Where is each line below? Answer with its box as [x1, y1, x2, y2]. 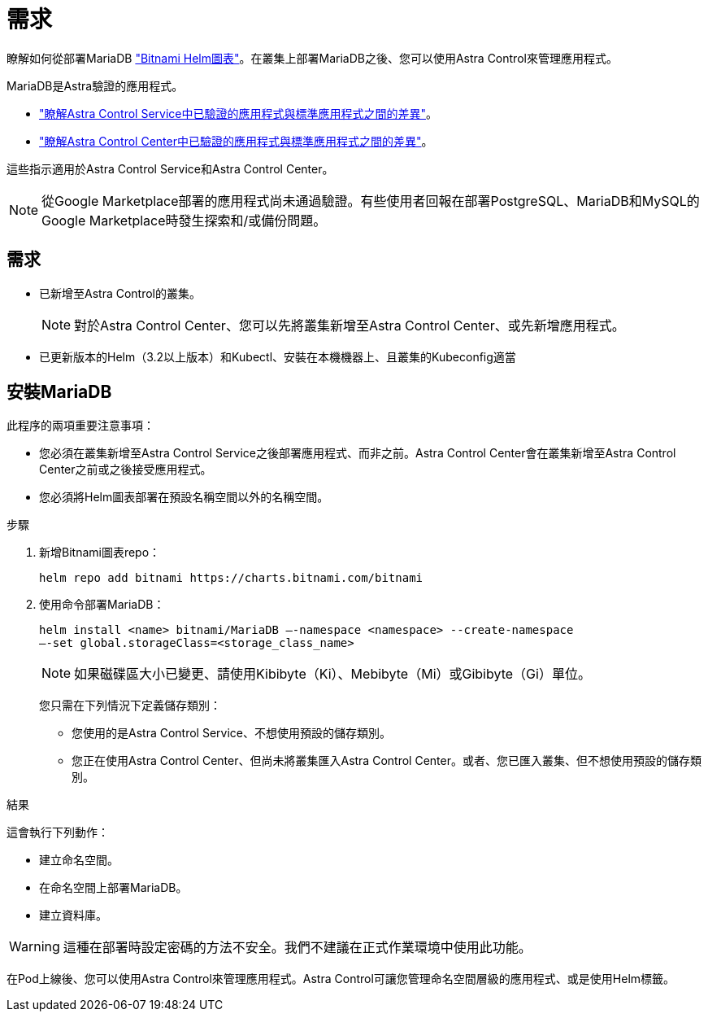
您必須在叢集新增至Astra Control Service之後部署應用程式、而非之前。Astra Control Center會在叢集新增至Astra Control [39, 446, 676, 461]
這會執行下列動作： [7, 825, 109, 840]
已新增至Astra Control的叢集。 [39, 286, 201, 300]
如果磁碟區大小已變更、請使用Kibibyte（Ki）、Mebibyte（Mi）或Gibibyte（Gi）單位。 [74, 666, 591, 683]
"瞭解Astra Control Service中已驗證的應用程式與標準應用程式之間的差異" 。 [39, 106, 438, 120]
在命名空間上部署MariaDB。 [39, 880, 188, 895]
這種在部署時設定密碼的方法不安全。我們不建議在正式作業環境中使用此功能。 [63, 939, 532, 956]
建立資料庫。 [39, 908, 107, 923]
